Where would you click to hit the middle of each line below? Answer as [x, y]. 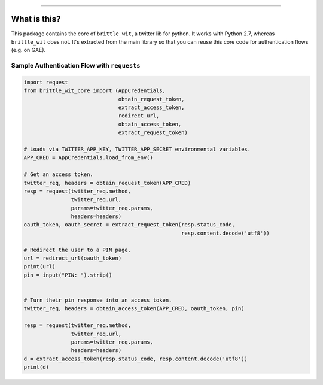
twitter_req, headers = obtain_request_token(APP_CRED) [107, 183]
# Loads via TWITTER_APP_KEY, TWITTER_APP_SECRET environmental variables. [137, 149]
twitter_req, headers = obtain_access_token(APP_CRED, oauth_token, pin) [134, 309]
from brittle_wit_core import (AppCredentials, [95, 91]
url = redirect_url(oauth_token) [73, 258]
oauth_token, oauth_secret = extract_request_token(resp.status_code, [129, 225]
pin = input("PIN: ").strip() [68, 275]
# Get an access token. [59, 175]
